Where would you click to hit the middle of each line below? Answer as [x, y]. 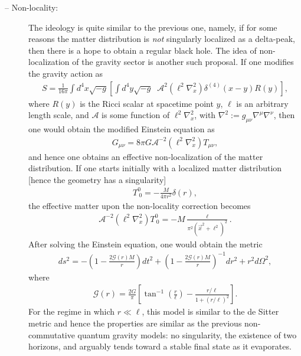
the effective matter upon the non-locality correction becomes [140, 206]
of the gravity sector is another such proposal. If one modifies [183, 62]
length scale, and [59, 115]
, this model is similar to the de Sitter [210, 311]
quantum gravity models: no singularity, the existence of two [187, 334]
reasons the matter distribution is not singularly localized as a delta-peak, [162, 39]
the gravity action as [66, 73]
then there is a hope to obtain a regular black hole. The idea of [143, 50]
